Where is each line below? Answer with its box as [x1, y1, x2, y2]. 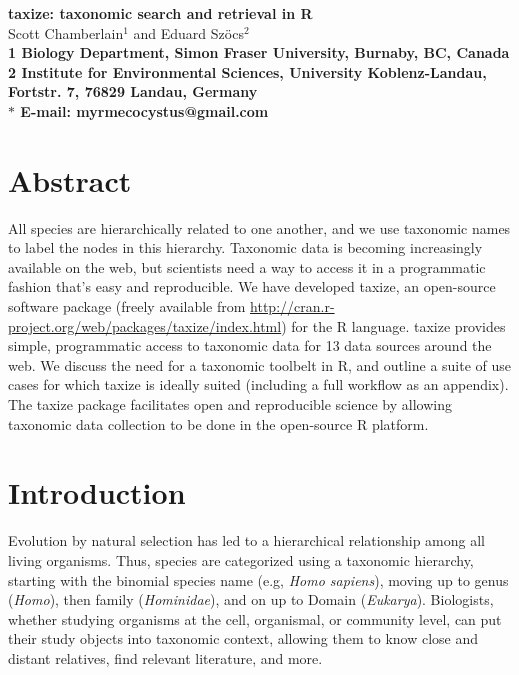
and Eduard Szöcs [133, 22, 244, 43]
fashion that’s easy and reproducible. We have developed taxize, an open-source [8, 276, 496, 297]
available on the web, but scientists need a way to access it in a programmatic [8, 256, 486, 277]
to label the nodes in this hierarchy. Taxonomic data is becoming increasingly [8, 237, 483, 258]
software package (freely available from [8, 296, 246, 317]
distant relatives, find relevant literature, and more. [8, 647, 323, 668]
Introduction [8, 472, 186, 513]
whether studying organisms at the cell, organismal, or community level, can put [8, 608, 502, 629]
